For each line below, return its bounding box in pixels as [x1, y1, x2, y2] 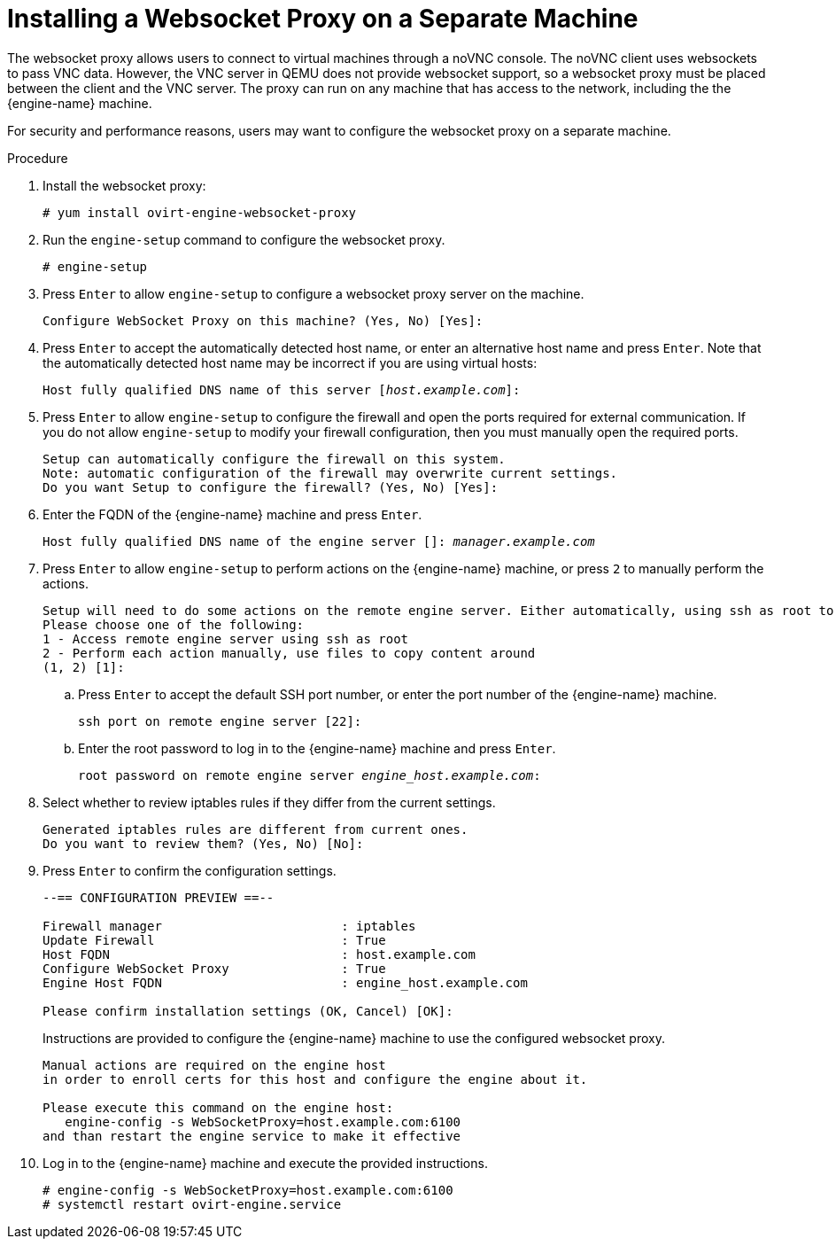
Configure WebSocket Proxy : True [43, 961, 386, 976]
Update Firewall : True [43, 932, 386, 947]
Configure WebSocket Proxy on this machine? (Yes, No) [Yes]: [43, 313, 484, 328]
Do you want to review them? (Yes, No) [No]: [43, 836, 364, 851]
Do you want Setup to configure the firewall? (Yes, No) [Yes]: [43, 479, 499, 495]
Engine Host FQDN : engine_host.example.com [43, 975, 528, 990]
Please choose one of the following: [43, 617, 305, 632]
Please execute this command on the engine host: [43, 1100, 394, 1115]
